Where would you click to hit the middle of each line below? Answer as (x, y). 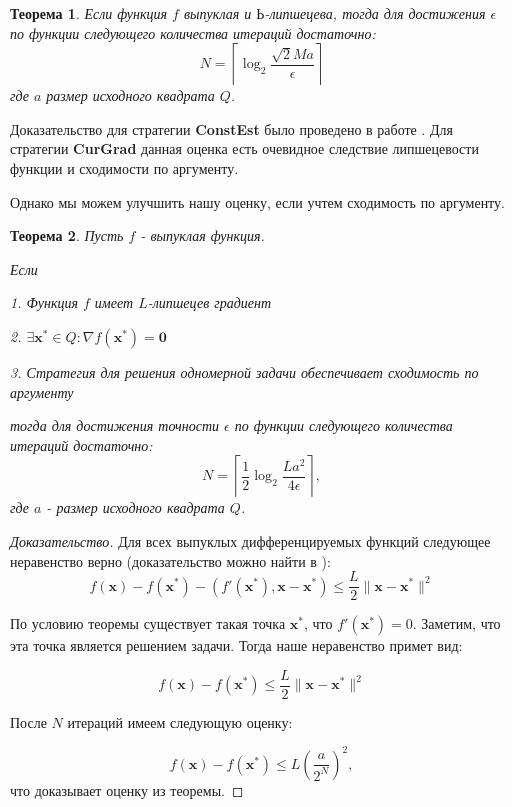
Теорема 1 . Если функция (89, 13)
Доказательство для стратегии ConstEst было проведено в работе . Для (232, 128)
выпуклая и (217, 13)
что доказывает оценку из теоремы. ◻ (127, 789)
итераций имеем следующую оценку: (180, 721)
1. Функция (44, 302)
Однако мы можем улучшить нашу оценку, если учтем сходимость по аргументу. (257, 201)
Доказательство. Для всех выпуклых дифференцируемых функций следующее (250, 540)
